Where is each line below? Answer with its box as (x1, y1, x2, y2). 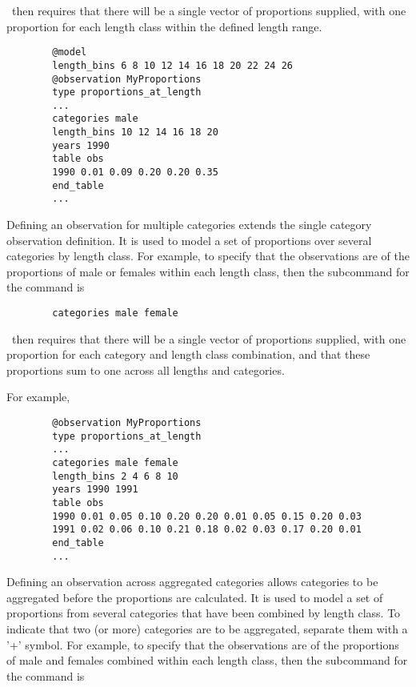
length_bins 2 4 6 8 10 (52, 470, 178, 482)
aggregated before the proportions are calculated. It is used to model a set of (6, 589, 383, 605)
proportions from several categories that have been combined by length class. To (6, 605, 401, 621)
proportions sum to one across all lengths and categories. (6, 361, 285, 378)
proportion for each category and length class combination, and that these (6, 346, 370, 363)
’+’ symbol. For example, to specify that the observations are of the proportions (6, 636, 399, 653)
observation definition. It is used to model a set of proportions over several (6, 231, 372, 248)
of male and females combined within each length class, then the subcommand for (6, 652, 408, 669)
